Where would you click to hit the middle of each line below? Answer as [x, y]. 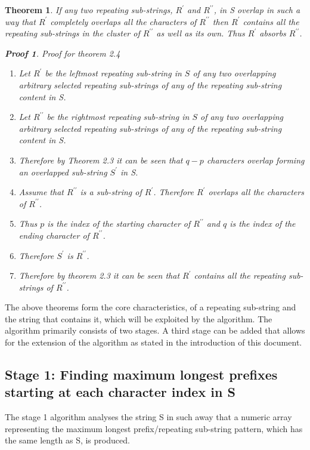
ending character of [54, 235]
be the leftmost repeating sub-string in [113, 73]
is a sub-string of [111, 192]
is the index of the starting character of [119, 224]
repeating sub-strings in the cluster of [72, 33]
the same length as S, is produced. [67, 440]
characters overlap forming [255, 160]
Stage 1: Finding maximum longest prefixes [141, 375]
